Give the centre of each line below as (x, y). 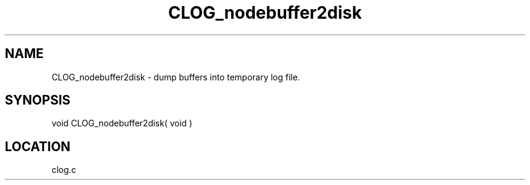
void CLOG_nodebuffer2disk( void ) (122, 123)
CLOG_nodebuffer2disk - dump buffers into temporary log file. (176, 77)
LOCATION (38, 146)
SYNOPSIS (38, 100)
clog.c (64, 170)
